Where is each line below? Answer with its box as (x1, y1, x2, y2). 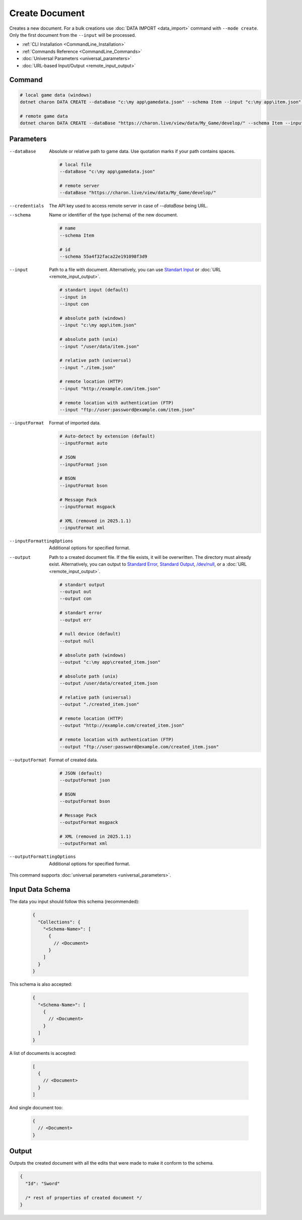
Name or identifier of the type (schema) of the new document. (49, 212, 178, 218)
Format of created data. (49, 757, 98, 763)
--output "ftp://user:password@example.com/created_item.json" (59, 744, 219, 750)
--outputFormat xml (59, 841, 108, 846)
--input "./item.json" (59, 365, 116, 370)
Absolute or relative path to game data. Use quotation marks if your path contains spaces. (49, 148, 236, 154)
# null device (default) (59, 631, 121, 637)
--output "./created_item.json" (59, 701, 139, 707)
